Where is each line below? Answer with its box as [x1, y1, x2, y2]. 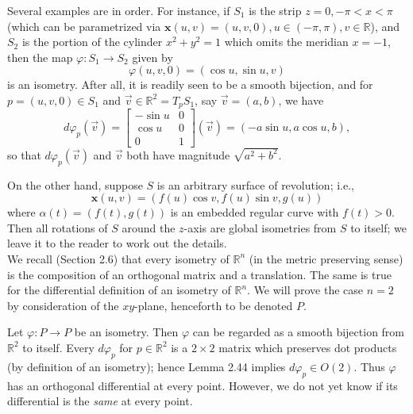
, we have [278, 91, 324, 108]
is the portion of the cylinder [21, 33, 163, 50]
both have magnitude [126, 146, 230, 163]
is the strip [249, 2, 302, 18]
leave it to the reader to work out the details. [7, 235, 227, 251]
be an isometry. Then [74, 324, 179, 340]
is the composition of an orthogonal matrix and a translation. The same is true [7, 266, 392, 282]
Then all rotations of [7, 219, 108, 236]
